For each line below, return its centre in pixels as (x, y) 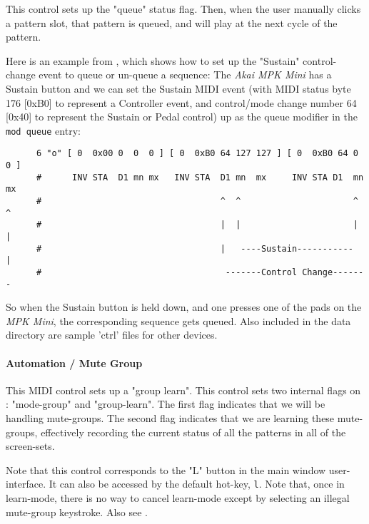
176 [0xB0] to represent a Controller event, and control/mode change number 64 (181, 102)
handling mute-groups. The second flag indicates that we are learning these (170, 418)
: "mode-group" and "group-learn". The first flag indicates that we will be (166, 404)
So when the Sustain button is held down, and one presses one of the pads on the (184, 307)
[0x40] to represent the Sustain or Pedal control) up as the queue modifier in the (182, 117)
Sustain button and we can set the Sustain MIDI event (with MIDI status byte (178, 88)
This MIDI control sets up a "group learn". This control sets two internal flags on (183, 390)
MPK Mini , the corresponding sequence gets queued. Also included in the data (178, 320)
